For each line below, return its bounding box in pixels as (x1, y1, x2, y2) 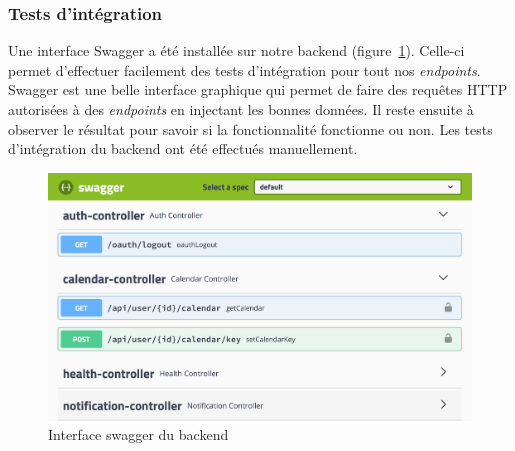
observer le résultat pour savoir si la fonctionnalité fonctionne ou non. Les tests (8, 118, 493, 139)
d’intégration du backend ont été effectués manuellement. (8, 138, 358, 159)
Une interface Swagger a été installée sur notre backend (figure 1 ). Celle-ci (8, 40, 465, 61)
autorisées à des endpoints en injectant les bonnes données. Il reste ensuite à (8, 99, 474, 119)
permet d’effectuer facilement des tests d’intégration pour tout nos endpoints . (8, 59, 481, 80)
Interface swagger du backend (48, 424, 229, 445)
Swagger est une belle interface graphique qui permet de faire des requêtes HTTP (8, 79, 508, 100)
